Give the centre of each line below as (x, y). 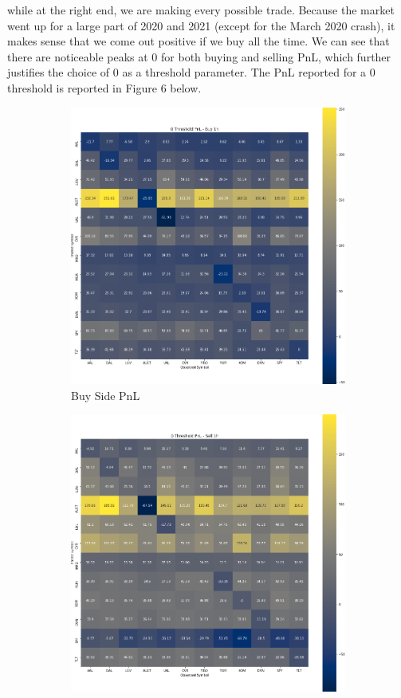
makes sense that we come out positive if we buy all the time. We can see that (199, 41)
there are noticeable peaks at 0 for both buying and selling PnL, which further (199, 56)
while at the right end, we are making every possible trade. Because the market (201, 10)
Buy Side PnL (106, 395)
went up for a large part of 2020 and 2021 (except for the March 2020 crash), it (201, 25)
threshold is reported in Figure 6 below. (104, 87)
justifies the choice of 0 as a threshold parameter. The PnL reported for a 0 (191, 72)
